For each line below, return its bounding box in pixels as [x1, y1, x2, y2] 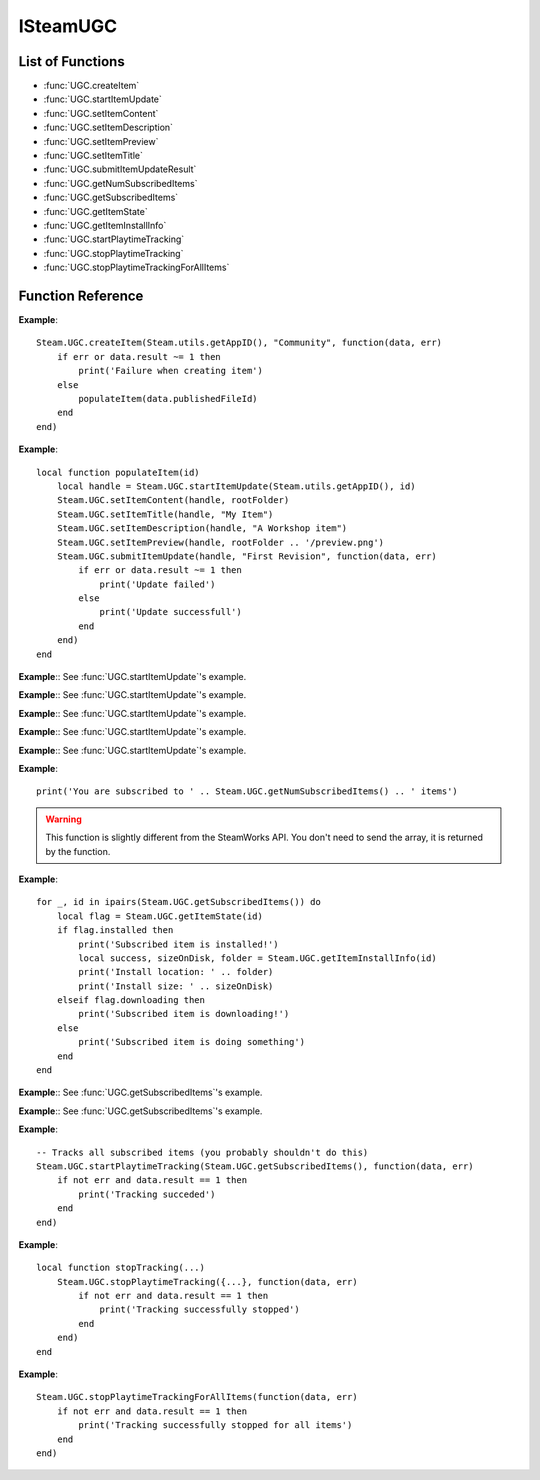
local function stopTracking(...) [36, 1262, 205, 1274]
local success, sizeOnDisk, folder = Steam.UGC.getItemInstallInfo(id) [78, 952, 437, 964]
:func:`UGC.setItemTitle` [43, 150, 144, 162]
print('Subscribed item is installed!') [78, 938, 279, 950]
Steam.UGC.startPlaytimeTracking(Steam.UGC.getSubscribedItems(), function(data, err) [36, 1160, 474, 1172]
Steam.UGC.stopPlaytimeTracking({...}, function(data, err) [56, 1276, 359, 1287]
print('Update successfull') [99, 606, 242, 618]
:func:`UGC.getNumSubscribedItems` [43, 177, 198, 189]
